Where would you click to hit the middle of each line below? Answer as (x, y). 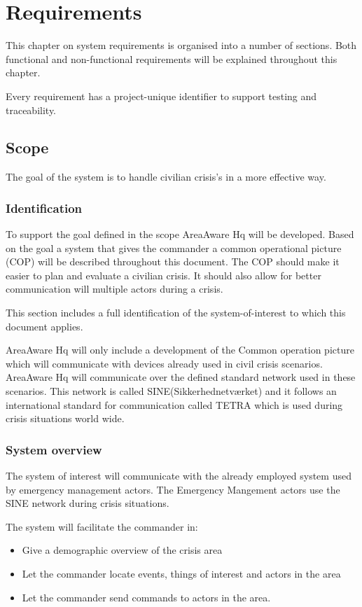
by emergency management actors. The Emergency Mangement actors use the (173, 489)
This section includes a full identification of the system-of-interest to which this (176, 313)
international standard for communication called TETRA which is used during (174, 404)
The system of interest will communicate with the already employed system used (179, 476)
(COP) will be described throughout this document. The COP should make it (173, 261)
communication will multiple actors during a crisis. (114, 289)
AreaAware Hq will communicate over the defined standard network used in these (181, 377)
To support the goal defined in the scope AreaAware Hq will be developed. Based (180, 234)
